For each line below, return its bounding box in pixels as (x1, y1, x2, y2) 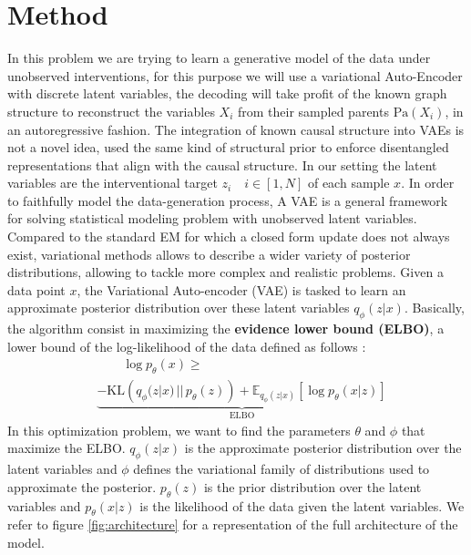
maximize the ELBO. (7, 438, 126, 457)
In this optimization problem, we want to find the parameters (7, 420, 351, 439)
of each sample (307, 173, 390, 192)
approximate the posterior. (7, 477, 157, 496)
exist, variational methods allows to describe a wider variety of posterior (7, 244, 411, 263)
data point (7, 280, 66, 299)
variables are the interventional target (7, 173, 218, 192)
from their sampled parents (238, 101, 389, 120)
